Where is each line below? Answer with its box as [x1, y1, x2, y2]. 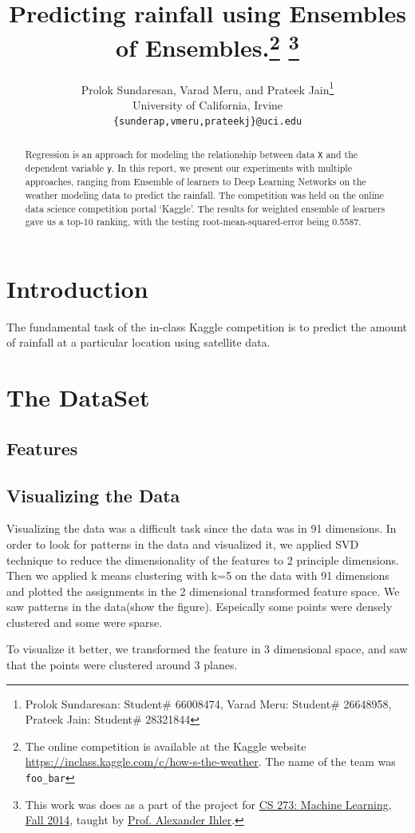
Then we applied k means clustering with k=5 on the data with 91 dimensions [6, 567, 389, 584]
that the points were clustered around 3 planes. [6, 656, 238, 673]
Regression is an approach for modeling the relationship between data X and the [25, 147, 358, 161]
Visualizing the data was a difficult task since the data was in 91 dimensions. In [6, 520, 397, 537]
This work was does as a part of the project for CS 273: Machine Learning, [25, 795, 392, 812]
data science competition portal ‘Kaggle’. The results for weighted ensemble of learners [25, 201, 385, 215]
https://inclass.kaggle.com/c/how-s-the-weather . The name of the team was [25, 753, 396, 770]
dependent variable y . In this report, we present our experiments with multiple [25, 161, 352, 175]
